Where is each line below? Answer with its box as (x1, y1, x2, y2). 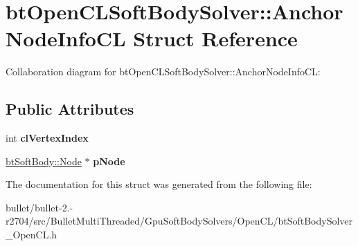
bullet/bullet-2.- (6, 200, 73, 214)
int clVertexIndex (6, 131, 89, 145)
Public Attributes (6, 98, 134, 120)
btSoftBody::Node (6, 153, 82, 168)
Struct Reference (133, 24, 298, 53)
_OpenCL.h (6, 227, 57, 242)
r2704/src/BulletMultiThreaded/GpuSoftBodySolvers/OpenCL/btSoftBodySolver (6, 214, 353, 228)
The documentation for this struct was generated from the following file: (6, 177, 312, 191)
